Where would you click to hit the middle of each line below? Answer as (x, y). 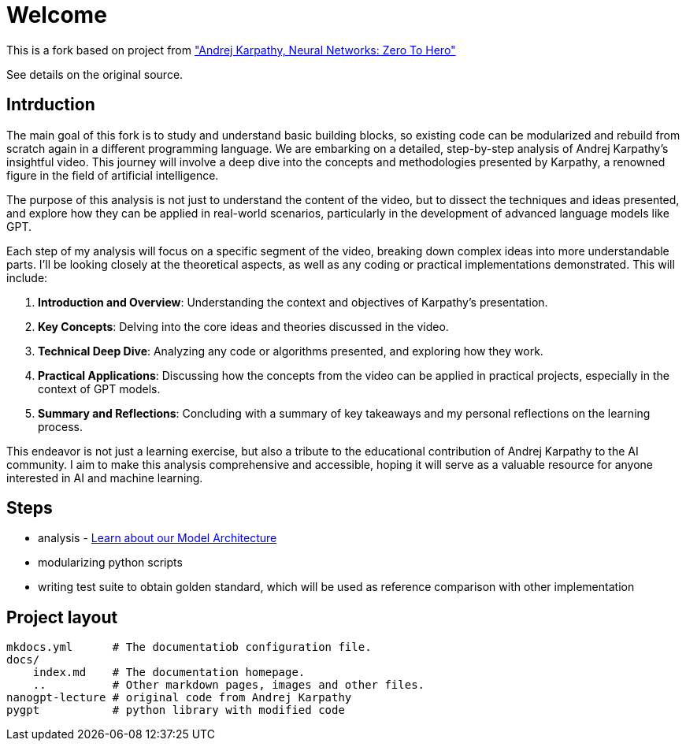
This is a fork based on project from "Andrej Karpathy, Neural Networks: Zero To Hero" (231, 50)
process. (60, 426)
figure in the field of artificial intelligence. (113, 175)
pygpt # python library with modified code (176, 710)
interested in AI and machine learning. (105, 478)
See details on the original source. (95, 74)
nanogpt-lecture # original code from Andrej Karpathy (179, 698)
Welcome (57, 15)
